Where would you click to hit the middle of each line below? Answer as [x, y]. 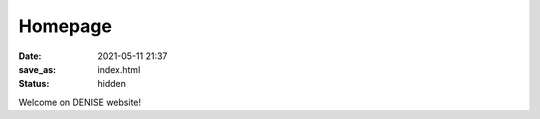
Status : [34, 84]
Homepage [65, 26]
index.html [119, 69]
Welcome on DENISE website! [80, 102]
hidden [112, 84]
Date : [30, 56]
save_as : [37, 69]
